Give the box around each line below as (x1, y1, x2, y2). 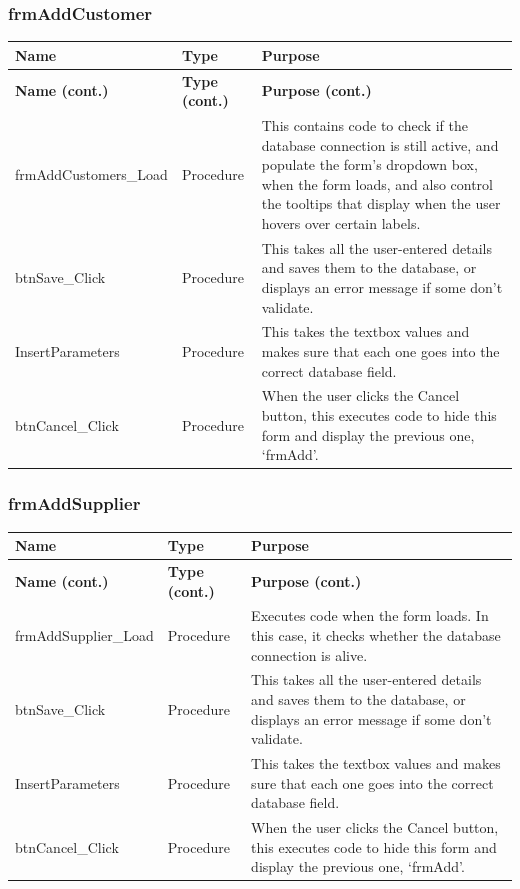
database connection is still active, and (261, 134, 499, 155)
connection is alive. (251, 644, 368, 665)
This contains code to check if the (261, 115, 468, 135)
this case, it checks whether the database (251, 624, 501, 645)
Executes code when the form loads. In (251, 605, 489, 626)
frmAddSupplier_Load (15, 624, 154, 645)
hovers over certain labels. (261, 212, 421, 233)
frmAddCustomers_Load (15, 163, 168, 184)
